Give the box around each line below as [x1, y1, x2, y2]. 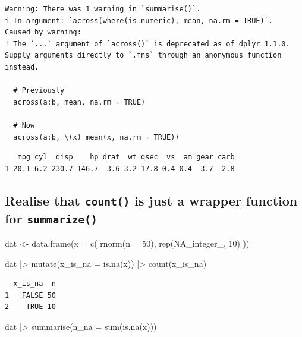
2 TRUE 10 [5, 303, 56, 311]
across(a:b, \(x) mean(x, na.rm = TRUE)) [13, 133, 180, 141]
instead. [5, 62, 39, 71]
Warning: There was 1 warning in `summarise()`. [5, 5, 201, 13]
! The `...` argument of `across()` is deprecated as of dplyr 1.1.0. [5, 39, 290, 48]
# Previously [13, 86, 65, 95]
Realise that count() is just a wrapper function [5, 191, 298, 209]
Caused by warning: [5, 28, 81, 37]
